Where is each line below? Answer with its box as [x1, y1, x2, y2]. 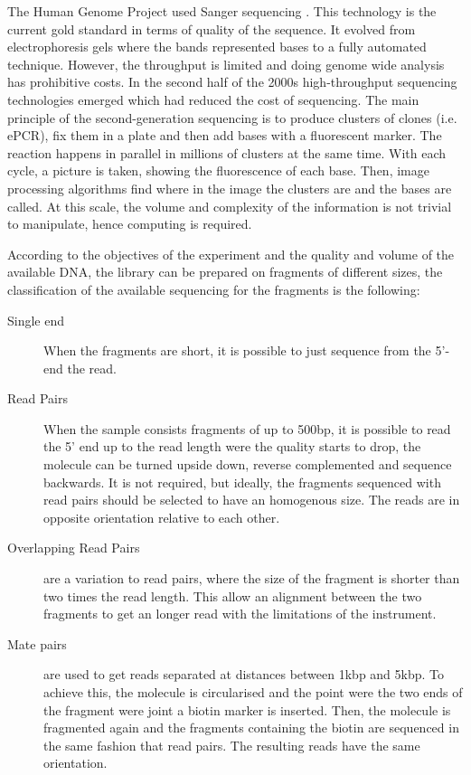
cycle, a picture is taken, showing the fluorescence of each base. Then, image [7, 161, 429, 180]
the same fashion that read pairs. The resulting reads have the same [43, 735, 420, 754]
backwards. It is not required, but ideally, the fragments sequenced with [43, 472, 441, 491]
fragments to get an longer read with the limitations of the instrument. [43, 604, 437, 623]
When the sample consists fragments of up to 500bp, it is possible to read [43, 419, 451, 438]
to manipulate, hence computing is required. [7, 214, 252, 233]
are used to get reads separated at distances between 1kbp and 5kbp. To [43, 665, 445, 684]
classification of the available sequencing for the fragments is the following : [7, 279, 420, 298]
